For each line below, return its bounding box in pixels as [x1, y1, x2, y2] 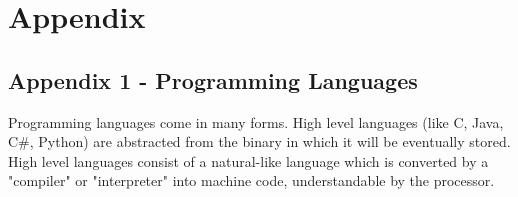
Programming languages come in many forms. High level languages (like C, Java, [8, 111, 504, 132]
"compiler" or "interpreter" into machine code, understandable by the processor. [8, 170, 495, 191]
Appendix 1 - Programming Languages [8, 64, 418, 95]
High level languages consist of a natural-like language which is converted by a [8, 150, 489, 171]
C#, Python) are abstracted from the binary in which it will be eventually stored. [8, 131, 511, 152]
